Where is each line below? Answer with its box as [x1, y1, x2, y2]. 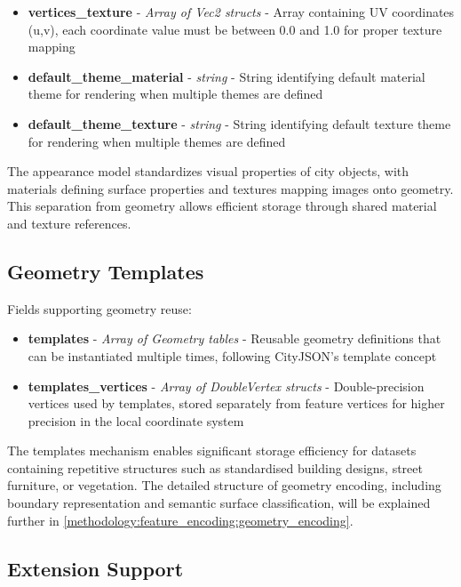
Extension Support [7, 554, 184, 582]
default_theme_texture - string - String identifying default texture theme [28, 114, 451, 133]
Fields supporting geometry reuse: [7, 299, 192, 318]
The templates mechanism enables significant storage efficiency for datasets [7, 441, 417, 460]
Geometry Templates [7, 257, 204, 285]
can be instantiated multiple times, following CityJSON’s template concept [28, 346, 437, 365]
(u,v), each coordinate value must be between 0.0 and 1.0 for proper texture [28, 20, 442, 38]
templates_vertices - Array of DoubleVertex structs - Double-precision [28, 376, 425, 395]
